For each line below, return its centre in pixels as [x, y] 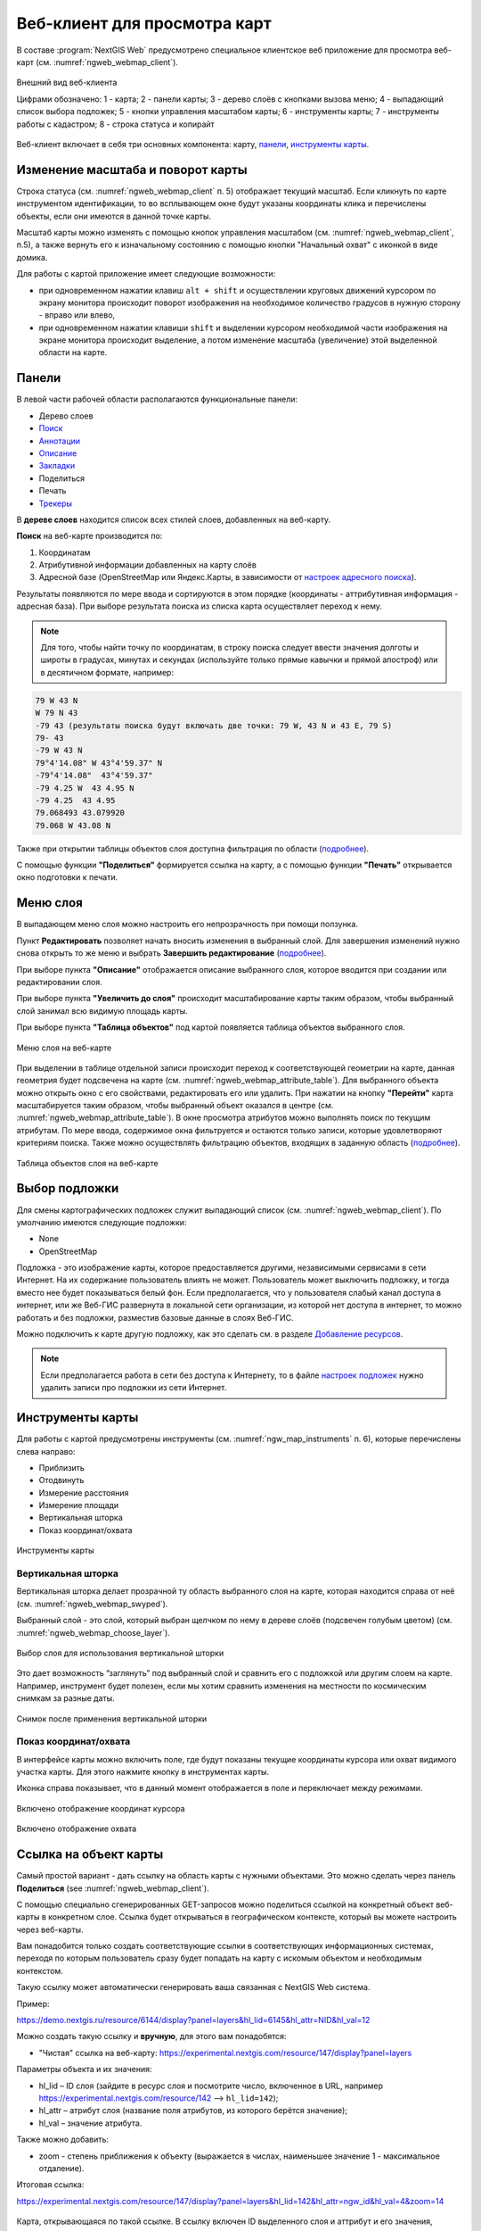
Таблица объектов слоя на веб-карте [88, 1163]
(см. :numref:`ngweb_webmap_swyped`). [92, 1604]
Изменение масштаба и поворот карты [132, 170]
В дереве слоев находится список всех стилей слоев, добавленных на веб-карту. [174, 519]
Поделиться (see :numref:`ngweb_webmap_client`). [113, 1888]
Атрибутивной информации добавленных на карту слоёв [148, 565]
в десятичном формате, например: [107, 672]
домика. [32, 257]
